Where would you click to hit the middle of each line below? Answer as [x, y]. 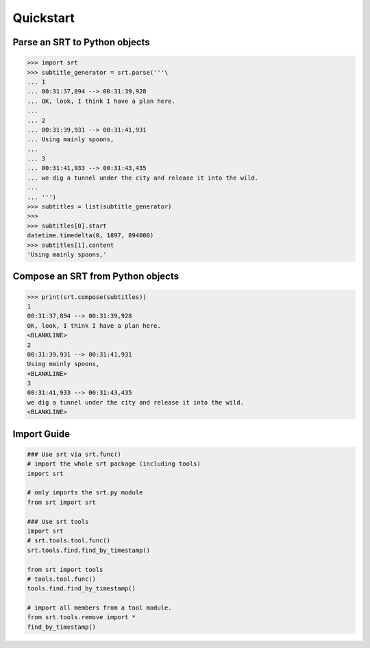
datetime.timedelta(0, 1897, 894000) [90, 236]
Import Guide [41, 434]
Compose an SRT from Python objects [96, 277]
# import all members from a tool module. [99, 608]
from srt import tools [65, 569]
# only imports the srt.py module [85, 493]
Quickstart [44, 18]
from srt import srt [61, 502]
